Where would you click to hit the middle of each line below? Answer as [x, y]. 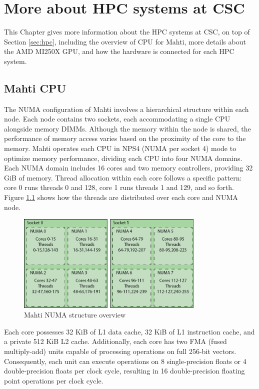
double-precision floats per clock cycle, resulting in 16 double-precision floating [124, 371]
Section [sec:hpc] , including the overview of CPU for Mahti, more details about [125, 41]
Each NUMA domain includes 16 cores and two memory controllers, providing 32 [128, 168]
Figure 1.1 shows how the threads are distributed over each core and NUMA [121, 197]
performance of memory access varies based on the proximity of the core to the [125, 138]
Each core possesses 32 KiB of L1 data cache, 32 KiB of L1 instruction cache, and [129, 331]
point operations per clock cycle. [54, 380]
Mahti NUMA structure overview [75, 315]
